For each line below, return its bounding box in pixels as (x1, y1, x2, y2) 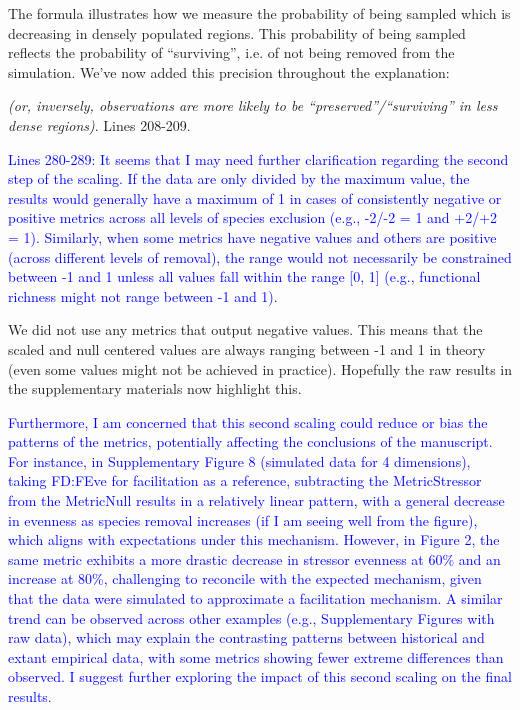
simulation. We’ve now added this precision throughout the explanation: (8, 61, 450, 82)
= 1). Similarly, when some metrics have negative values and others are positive (8, 226, 497, 247)
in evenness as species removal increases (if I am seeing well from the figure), (8, 509, 478, 530)
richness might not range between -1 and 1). (8, 285, 278, 306)
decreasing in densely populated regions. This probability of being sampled (8, 22, 466, 43)
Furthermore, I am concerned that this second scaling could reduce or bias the (8, 411, 488, 432)
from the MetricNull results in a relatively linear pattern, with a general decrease (8, 490, 505, 511)
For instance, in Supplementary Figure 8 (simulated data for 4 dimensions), (8, 450, 471, 471)
